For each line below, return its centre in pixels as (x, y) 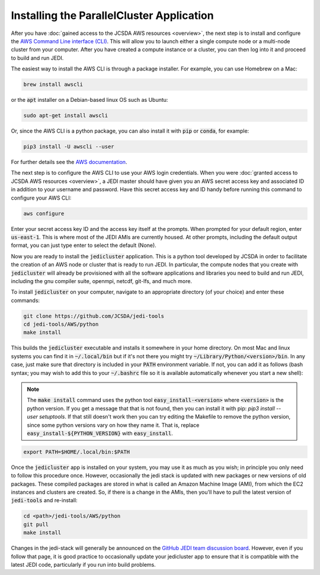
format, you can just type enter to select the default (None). (84, 245)
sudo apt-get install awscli (66, 116)
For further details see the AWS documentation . (69, 162)
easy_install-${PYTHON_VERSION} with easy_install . (100, 433)
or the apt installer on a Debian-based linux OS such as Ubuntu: (89, 100)
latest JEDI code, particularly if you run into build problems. (84, 565)
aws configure (44, 213)
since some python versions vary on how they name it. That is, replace (113, 425)
